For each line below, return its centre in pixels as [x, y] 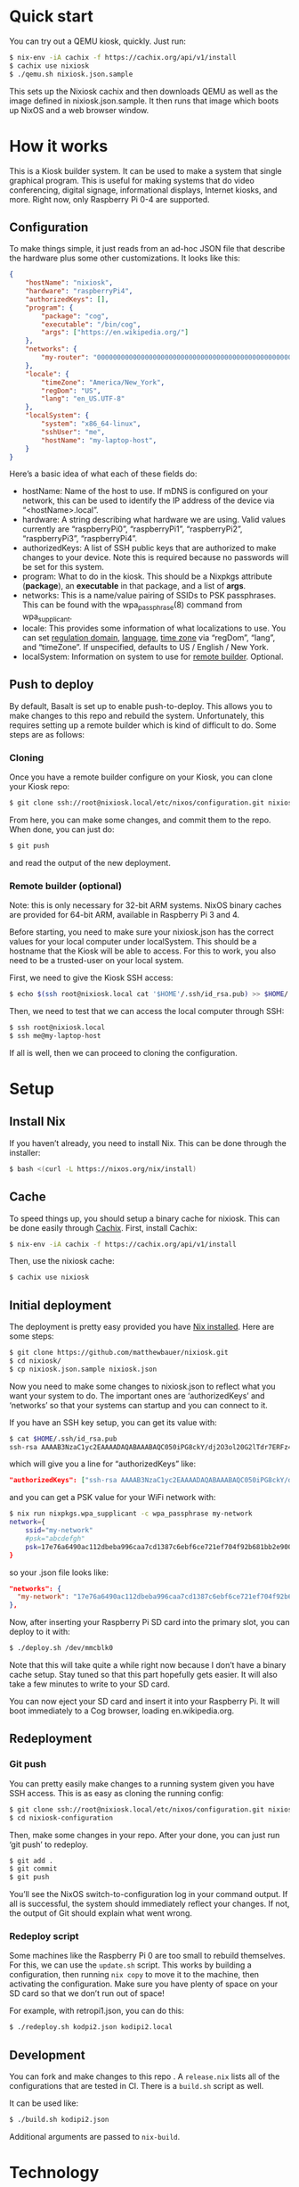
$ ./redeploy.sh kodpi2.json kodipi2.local [91, 2027]
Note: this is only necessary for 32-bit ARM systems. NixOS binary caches [145, 905]
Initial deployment [61, 1305]
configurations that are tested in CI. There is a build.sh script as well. [137, 2086]
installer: [25, 1152]
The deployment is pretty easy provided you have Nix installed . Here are [141, 1327]
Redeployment [51, 1739]
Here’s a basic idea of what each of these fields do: [103, 474]
